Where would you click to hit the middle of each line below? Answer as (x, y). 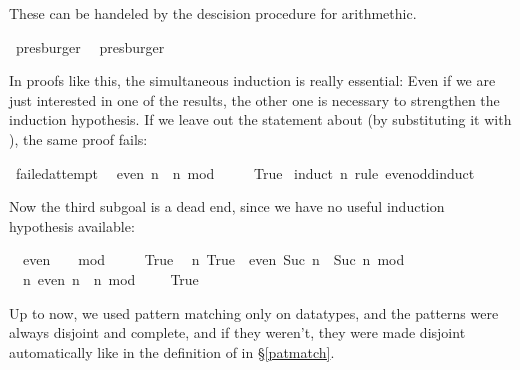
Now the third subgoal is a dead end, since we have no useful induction (227, 206)
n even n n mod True (110, 278)
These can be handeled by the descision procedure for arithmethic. (213, 13)
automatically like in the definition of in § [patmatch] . (172, 351)
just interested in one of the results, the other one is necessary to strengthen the (254, 99)
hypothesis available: (72, 225)
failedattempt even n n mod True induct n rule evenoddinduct (245, 172)
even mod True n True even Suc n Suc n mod (213, 259)
